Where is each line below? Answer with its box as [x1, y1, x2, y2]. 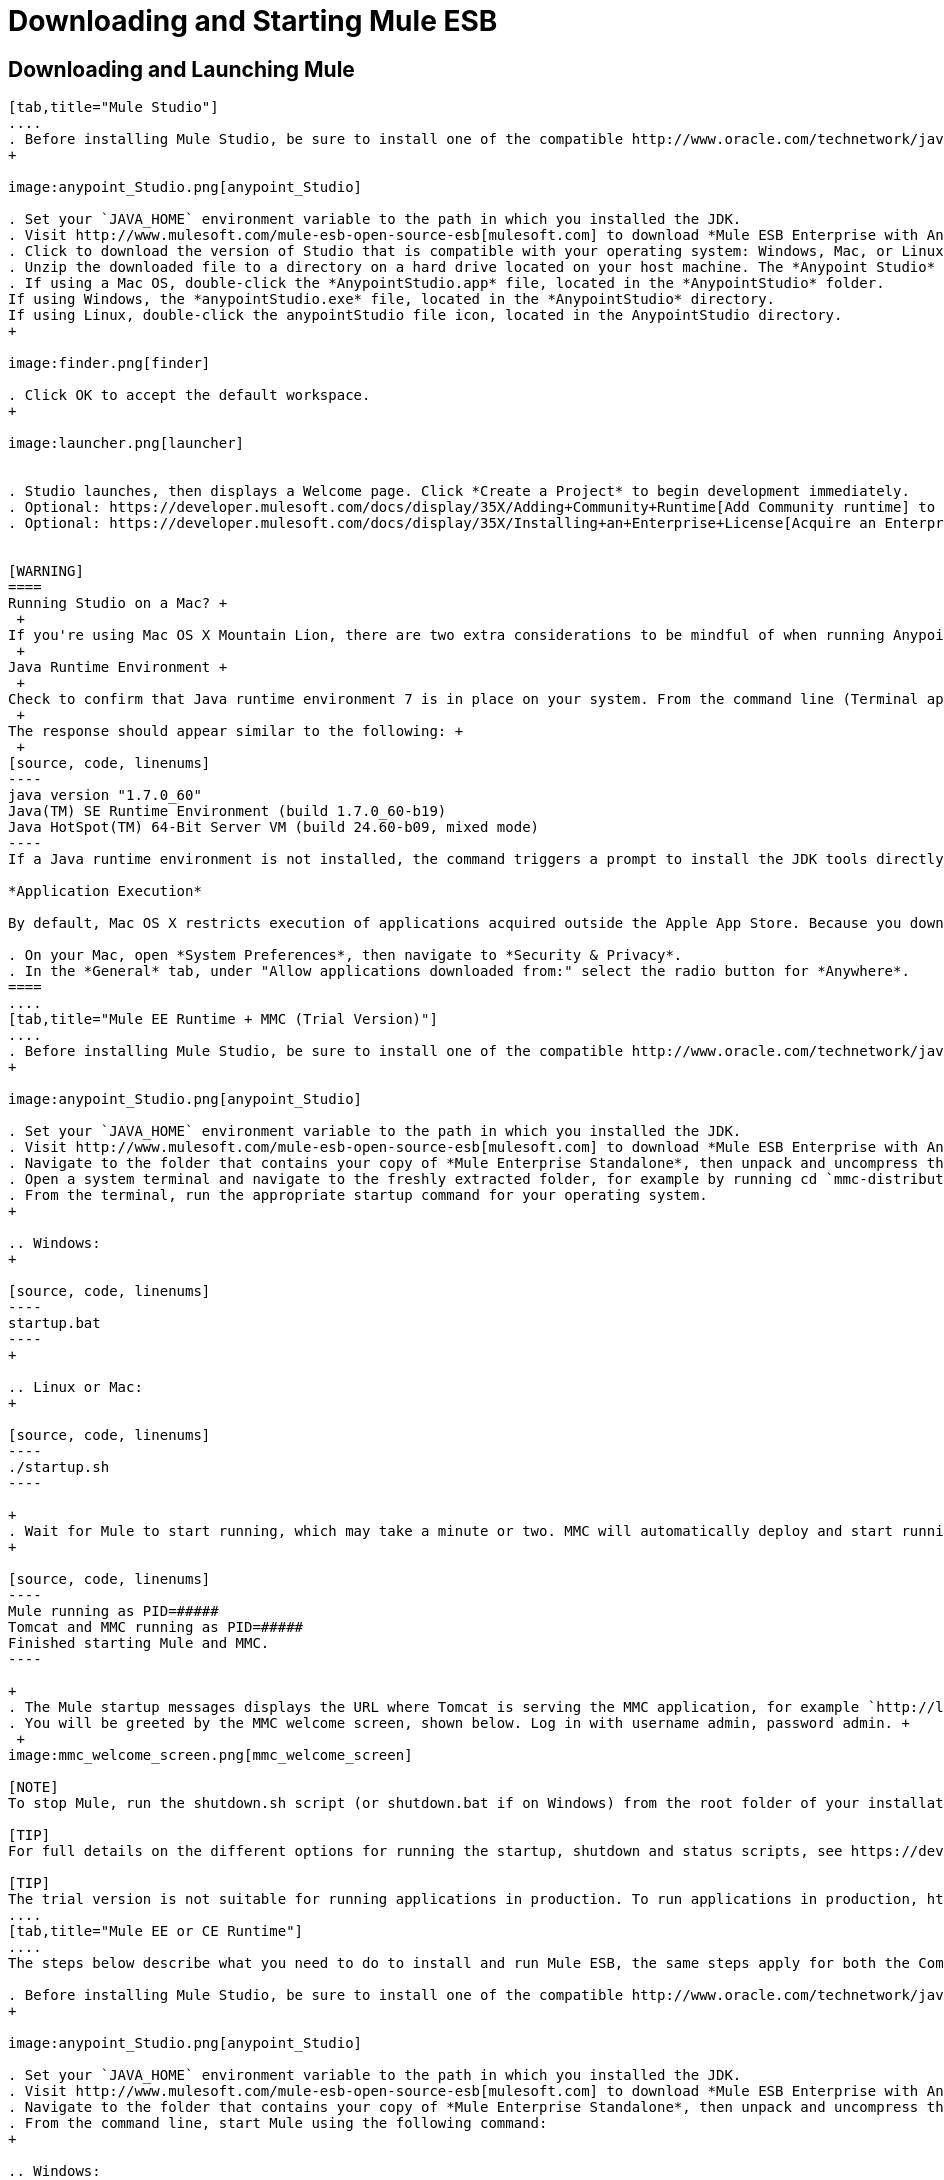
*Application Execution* [8, 883, 202, 900]
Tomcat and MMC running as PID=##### [8, 1619, 304, 1636]
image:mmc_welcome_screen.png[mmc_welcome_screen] [8, 1747, 413, 1764]
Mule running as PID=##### [8, 1603, 219, 1620]
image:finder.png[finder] [8, 355, 211, 372]
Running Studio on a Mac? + [8, 595, 228, 612]
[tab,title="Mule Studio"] [8, 99, 219, 116]
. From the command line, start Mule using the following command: [8, 2115, 548, 2132]
